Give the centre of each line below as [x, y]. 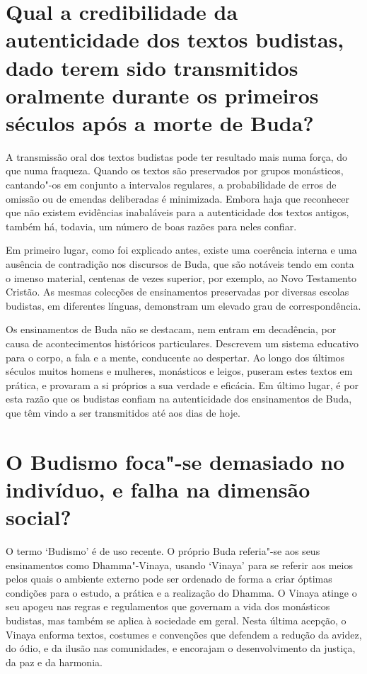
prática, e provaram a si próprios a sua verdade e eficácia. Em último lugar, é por [182, 384]
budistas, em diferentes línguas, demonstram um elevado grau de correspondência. [183, 305]
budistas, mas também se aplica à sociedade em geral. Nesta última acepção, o [176, 620]
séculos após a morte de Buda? [160, 122]
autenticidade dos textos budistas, [175, 39]
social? [39, 517]
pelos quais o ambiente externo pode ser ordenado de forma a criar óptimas [169, 579]
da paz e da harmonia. [54, 662]
